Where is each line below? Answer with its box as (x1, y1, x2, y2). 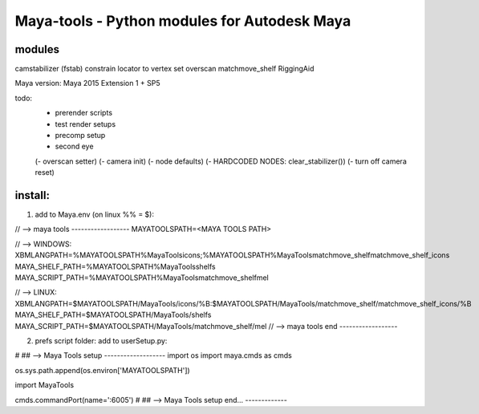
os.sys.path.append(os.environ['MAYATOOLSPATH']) (14, 365, 190, 375)
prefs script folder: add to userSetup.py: (35, 336, 168, 345)
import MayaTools (14, 380, 75, 390)
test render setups (55, 119, 116, 128)
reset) (35, 168, 55, 177)
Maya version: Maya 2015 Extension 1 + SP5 (14, 79, 160, 88)
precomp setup (55, 131, 106, 140)
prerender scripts (55, 108, 112, 118)
